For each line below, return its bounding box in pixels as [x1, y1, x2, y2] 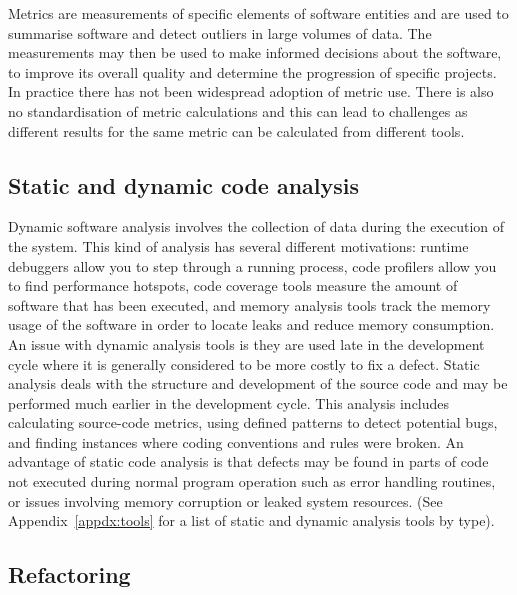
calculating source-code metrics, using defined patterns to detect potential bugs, [8, 412, 498, 433]
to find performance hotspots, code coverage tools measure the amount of [8, 275, 458, 296]
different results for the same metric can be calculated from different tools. [8, 120, 465, 141]
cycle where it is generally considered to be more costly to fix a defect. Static [8, 353, 480, 374]
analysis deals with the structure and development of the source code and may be [8, 373, 508, 394]
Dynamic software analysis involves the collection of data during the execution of [8, 216, 505, 237]
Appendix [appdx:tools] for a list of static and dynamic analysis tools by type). [8, 510, 495, 531]
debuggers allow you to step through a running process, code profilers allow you [8, 255, 497, 276]
